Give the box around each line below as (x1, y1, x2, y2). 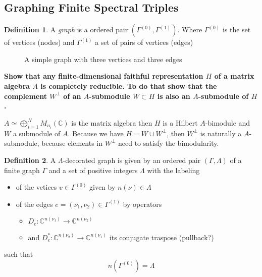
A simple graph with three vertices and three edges (24, 53, 182, 64)
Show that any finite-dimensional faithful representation (4, 71, 203, 81)
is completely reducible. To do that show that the (40, 80, 217, 91)
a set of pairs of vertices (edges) (95, 37, 193, 47)
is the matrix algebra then (71, 117, 152, 128)
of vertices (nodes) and (4, 37, 75, 47)
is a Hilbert (163, 117, 198, 128)
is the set (222, 24, 251, 35)
